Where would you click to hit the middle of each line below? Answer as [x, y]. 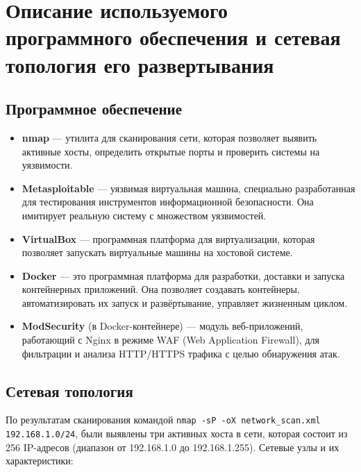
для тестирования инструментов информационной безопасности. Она [168, 202]
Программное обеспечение [94, 109]
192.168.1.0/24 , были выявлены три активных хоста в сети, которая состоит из [177, 433]
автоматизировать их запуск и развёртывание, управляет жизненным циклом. [185, 302]
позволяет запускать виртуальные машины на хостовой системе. [157, 252]
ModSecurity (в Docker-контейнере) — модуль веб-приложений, [162, 326]
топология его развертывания [140, 64]
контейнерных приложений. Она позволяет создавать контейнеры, [161, 289]
